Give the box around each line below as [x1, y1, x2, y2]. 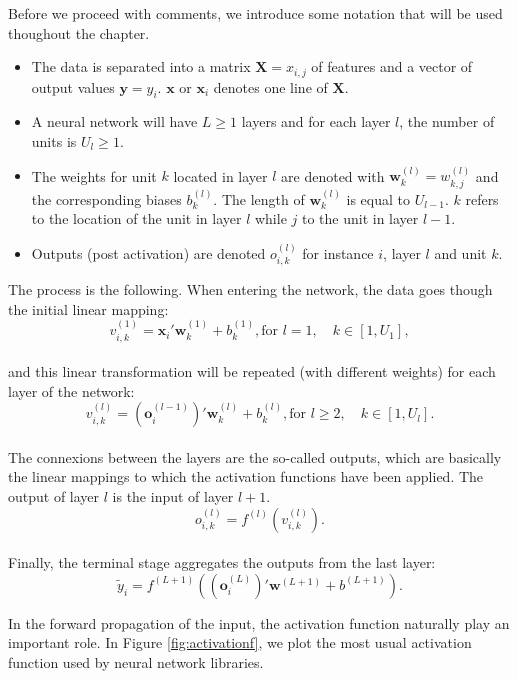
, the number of [399, 111, 495, 132]
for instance [302, 242, 374, 263]
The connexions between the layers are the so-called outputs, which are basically [8, 446, 502, 467]
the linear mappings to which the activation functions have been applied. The [8, 466, 484, 487]
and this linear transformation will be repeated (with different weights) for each [8, 361, 496, 382]
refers [465, 188, 499, 209]
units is [31, 131, 77, 152]
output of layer [8, 486, 100, 507]
